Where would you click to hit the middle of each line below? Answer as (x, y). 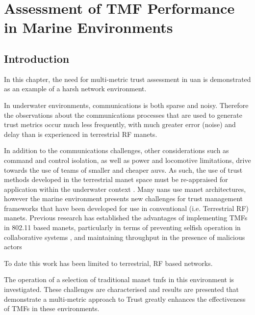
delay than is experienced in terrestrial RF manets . (81, 134)
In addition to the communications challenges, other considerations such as (116, 150)
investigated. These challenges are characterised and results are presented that (122, 289)
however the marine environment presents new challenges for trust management (123, 198)
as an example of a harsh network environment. (75, 89)
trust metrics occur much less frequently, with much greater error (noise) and (120, 124)
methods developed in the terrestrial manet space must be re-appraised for (116, 179)
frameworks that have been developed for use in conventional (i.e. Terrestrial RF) (127, 208)
